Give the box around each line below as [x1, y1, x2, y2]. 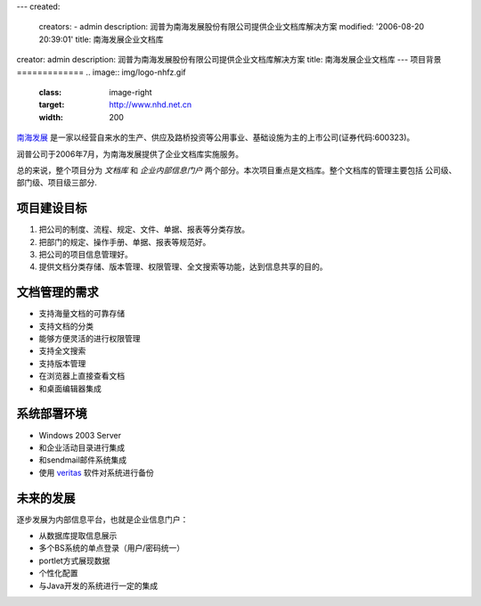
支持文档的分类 [38, 321, 94, 332]
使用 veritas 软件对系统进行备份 [38, 467, 155, 478]
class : [38, 86, 62, 97]
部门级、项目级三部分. [16, 177, 98, 188]
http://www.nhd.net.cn [109, 99, 192, 111]
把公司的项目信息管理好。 [38, 249, 133, 259]
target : [38, 99, 65, 111]
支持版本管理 [38, 357, 86, 369]
